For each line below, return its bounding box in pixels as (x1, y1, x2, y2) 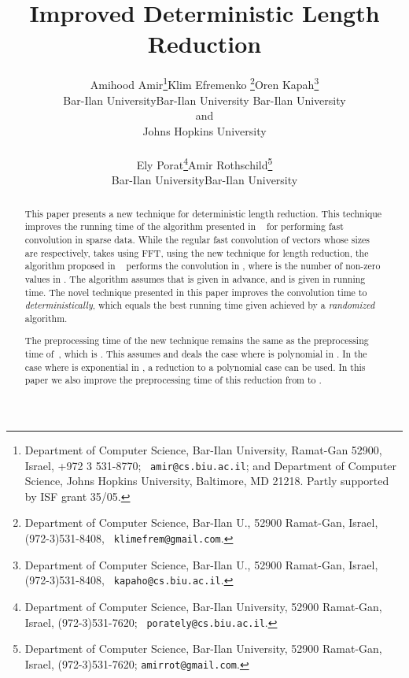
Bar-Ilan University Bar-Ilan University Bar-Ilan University (63, 91, 346, 108)
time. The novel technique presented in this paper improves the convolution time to (24, 285, 367, 298)
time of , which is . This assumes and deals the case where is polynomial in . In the (24, 347, 367, 361)
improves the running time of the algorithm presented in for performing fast (24, 220, 344, 233)
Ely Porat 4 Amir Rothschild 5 (136, 154, 273, 172)
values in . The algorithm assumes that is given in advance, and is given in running (24, 272, 366, 285)
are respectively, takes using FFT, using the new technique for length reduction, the (24, 246, 369, 259)
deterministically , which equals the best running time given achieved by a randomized (24, 298, 375, 312)
